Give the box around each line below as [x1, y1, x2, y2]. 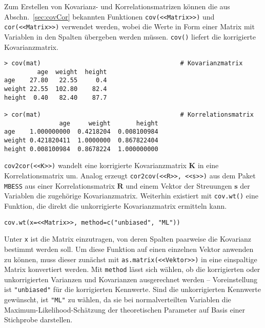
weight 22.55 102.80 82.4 [4, 85, 107, 93]
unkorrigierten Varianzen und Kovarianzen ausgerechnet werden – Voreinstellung [4, 274, 258, 284]
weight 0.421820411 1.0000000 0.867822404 [4, 137, 158, 144]
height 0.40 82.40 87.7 [4, 94, 107, 101]
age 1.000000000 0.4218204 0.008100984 [4, 128, 158, 136]
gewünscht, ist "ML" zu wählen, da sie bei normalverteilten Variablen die [4, 294, 231, 305]
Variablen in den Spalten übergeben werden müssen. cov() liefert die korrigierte [4, 31, 256, 42]
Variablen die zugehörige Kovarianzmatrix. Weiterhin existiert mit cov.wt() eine [4, 190, 258, 201]
